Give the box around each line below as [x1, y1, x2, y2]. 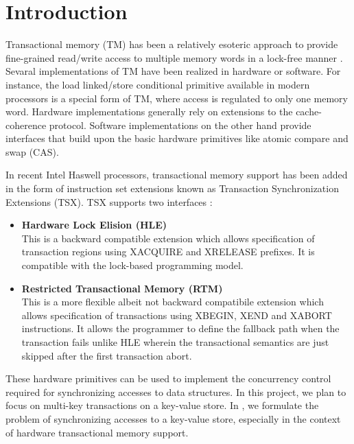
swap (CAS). [5, 144, 59, 159]
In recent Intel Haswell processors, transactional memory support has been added [5, 167, 348, 182]
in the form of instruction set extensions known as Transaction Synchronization [5, 181, 339, 196]
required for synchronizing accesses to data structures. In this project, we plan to [5, 384, 346, 399]
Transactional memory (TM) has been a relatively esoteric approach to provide [5, 37, 338, 51]
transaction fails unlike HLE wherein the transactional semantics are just [21, 335, 329, 349]
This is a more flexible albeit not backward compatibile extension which [21, 294, 324, 309]
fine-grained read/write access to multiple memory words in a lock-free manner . [5, 50, 343, 65]
